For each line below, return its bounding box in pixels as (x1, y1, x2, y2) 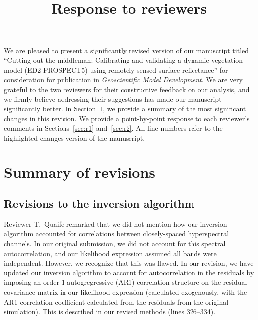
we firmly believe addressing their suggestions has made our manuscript (4, 94, 222, 104)
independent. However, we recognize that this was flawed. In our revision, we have (4, 258, 254, 268)
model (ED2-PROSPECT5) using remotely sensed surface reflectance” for (4, 64, 228, 75)
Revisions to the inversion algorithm (4, 196, 194, 211)
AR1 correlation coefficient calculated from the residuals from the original (4, 296, 229, 307)
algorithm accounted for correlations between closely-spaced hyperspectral (4, 228, 229, 239)
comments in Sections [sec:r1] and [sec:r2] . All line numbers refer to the (4, 123, 223, 133)
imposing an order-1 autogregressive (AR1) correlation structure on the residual (4, 277, 247, 287)
